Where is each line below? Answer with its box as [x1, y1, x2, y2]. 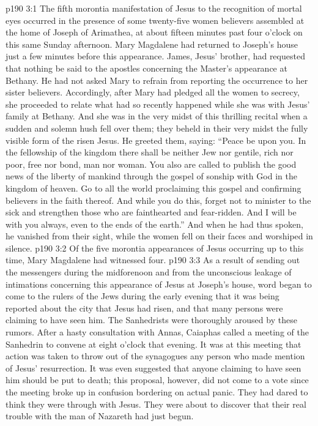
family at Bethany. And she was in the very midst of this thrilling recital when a [6, 110, 308, 122]
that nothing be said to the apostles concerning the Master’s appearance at [6, 61, 287, 74]
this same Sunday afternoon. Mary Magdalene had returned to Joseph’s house [6, 37, 298, 50]
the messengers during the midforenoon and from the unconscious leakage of [6, 266, 292, 278]
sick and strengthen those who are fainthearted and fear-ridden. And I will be [6, 206, 297, 219]
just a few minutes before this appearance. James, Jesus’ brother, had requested [6, 50, 305, 62]
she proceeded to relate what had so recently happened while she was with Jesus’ [6, 97, 310, 110]
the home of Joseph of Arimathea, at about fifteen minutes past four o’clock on [6, 26, 303, 39]
